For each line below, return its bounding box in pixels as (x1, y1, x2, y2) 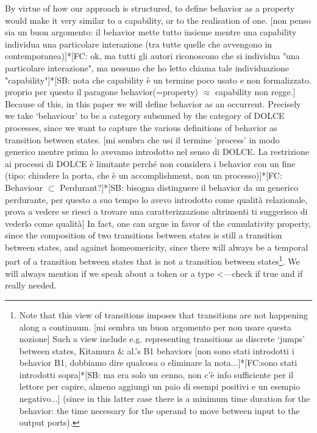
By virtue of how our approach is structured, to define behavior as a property (5, 2, 295, 14)
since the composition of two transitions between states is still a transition (5, 229, 282, 242)
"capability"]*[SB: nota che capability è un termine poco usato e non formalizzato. (5, 73, 312, 86)
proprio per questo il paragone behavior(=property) (5, 85, 198, 98)
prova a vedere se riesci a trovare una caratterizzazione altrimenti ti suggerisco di (5, 205, 308, 218)
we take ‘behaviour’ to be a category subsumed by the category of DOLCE (5, 109, 285, 122)
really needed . (5, 279, 57, 292)
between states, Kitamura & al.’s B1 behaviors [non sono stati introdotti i (19, 344, 294, 357)
